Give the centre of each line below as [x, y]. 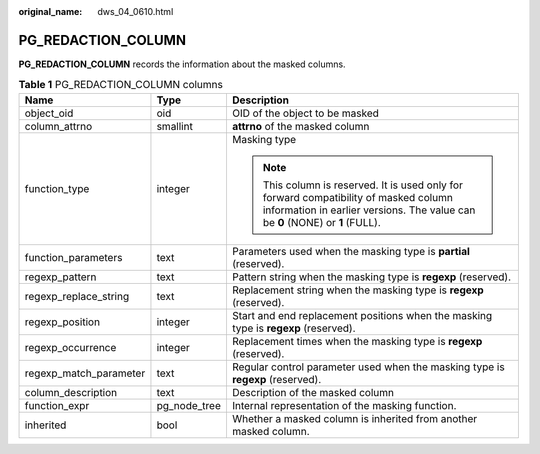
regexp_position [62, 322]
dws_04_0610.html [135, 11]
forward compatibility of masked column [358, 197]
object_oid [49, 113]
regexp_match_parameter [85, 373]
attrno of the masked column [300, 126]
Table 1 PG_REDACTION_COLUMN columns [121, 85]
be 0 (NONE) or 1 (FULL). [322, 222]
